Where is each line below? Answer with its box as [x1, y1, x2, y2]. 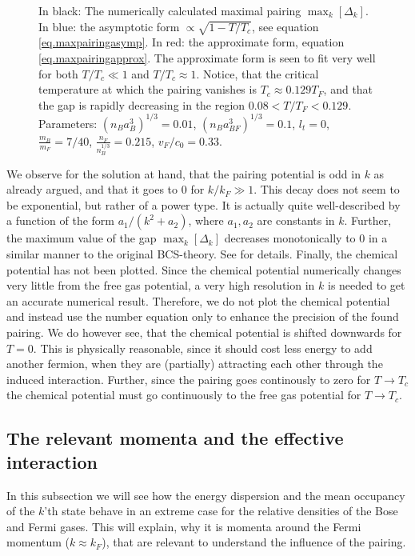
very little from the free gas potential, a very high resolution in [6, 277, 315, 294]
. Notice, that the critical [196, 65, 319, 82]
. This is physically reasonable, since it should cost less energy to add [33, 339, 373, 356]
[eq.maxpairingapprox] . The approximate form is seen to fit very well [38, 49, 376, 66]
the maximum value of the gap [6, 230, 157, 246]
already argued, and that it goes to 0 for [6, 181, 205, 198]
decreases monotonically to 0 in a [224, 230, 388, 246]
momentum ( [6, 534, 70, 550]
